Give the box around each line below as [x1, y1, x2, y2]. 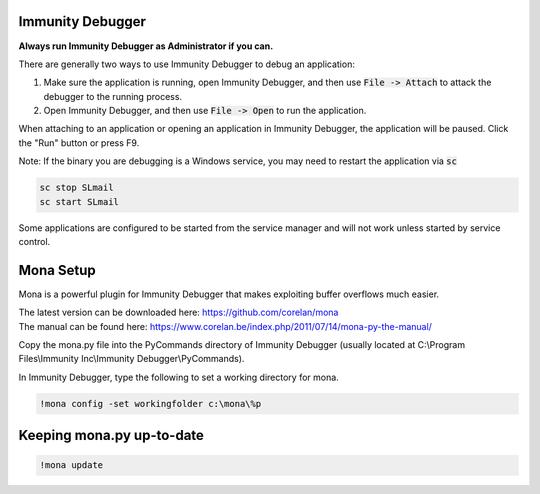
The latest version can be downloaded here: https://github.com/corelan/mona [18, 306, 339, 319]
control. [18, 236, 51, 247]
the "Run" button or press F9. [18, 136, 140, 149]
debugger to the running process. [43, 90, 183, 102]
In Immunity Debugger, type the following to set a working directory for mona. [18, 371, 339, 383]
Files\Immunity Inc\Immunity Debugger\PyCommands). [18, 353, 245, 365]
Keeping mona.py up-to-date [18, 427, 205, 444]
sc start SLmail [39, 196, 120, 207]
